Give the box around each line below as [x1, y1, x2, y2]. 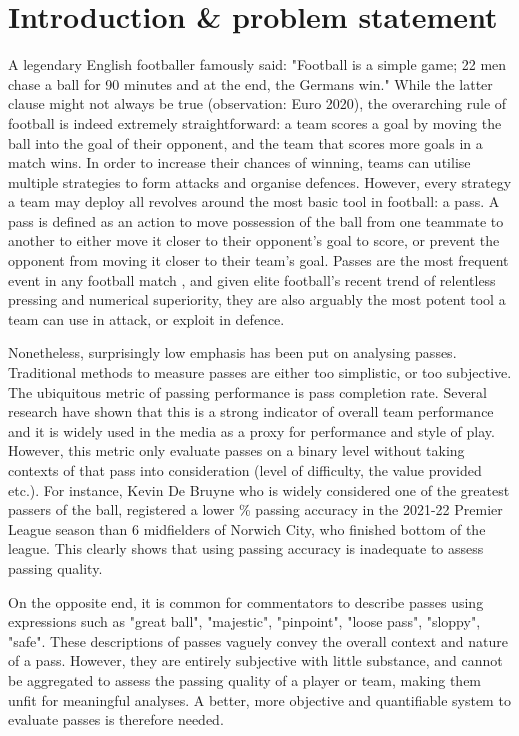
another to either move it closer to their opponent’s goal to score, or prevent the [8, 230, 500, 251]
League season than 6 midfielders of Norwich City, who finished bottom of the [8, 518, 486, 539]
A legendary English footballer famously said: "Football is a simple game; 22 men [8, 54, 507, 75]
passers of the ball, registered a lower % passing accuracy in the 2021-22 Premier [8, 499, 503, 520]
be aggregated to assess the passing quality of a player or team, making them [8, 669, 482, 690]
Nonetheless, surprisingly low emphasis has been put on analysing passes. [8, 342, 457, 363]
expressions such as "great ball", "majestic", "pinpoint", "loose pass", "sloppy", [8, 611, 481, 632]
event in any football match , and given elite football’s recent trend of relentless [8, 269, 496, 290]
